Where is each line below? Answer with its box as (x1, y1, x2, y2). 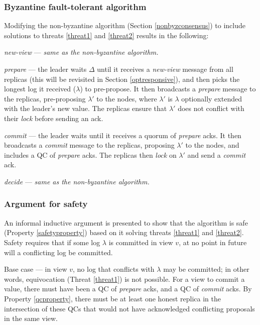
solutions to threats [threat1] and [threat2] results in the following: (4, 30, 209, 40)
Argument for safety (4, 197, 88, 210)
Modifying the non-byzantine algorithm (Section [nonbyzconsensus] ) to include (4, 20, 246, 31)
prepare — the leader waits (4, 64, 87, 74)
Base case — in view (4, 264, 67, 274)
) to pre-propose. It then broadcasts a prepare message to (80, 83, 256, 94)
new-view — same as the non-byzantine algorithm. (4, 47, 159, 57)
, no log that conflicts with (72, 264, 155, 274)
